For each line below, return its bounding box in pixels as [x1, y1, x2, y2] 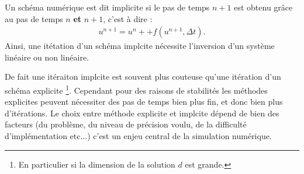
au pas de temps [5, 12, 63, 24]
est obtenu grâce [234, 1, 293, 13]
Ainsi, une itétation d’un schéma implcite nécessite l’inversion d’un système [5, 40, 275, 52]
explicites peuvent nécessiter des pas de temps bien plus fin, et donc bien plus [5, 95, 283, 108]
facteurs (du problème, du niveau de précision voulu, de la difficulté [5, 118, 247, 130]
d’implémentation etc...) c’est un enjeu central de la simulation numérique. [5, 130, 272, 142]
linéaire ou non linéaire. [5, 51, 89, 63]
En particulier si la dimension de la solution [18, 158, 175, 170]
